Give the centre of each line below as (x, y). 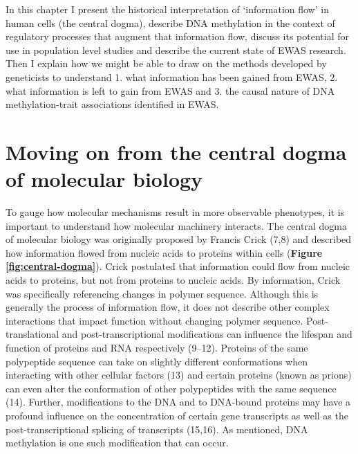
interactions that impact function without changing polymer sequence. (154, 320)
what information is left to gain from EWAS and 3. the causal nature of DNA (170, 90)
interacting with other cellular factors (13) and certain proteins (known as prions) (179, 375)
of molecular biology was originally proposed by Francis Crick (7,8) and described (179, 239)
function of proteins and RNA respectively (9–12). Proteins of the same (157, 347)
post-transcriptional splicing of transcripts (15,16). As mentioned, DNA (157, 429)
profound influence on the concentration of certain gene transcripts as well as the (177, 415)
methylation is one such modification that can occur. (117, 443)
